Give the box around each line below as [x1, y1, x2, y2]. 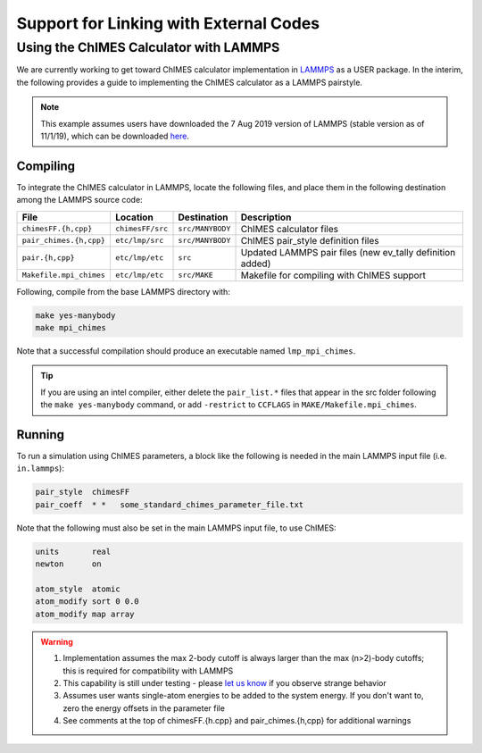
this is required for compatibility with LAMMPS [62, 665, 234, 676]
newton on [35, 559, 102, 569]
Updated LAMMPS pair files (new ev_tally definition [240, 246, 456, 258]
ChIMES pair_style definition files [240, 234, 379, 247]
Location [114, 211, 154, 223]
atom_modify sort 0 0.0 [35, 597, 140, 607]
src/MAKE [178, 271, 213, 280]
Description [240, 211, 292, 223]
